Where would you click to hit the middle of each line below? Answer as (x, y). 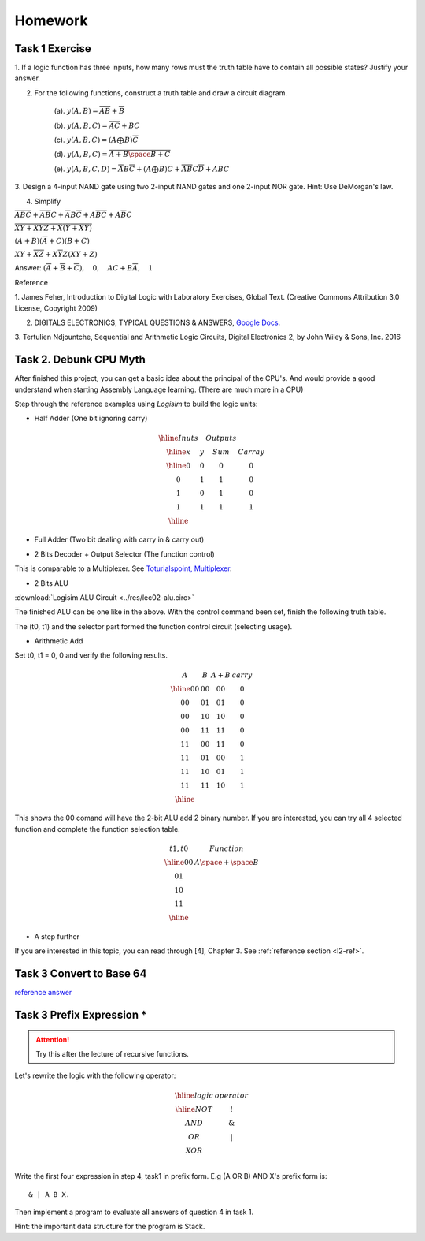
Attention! (53, 1039)
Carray (251, 452)
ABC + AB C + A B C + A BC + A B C (74, 214)
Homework (51, 20)
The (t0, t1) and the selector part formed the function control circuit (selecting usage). (153, 626)
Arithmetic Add (59, 641)
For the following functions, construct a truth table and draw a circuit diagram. (161, 93)
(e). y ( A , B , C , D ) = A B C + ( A (103, 169)
